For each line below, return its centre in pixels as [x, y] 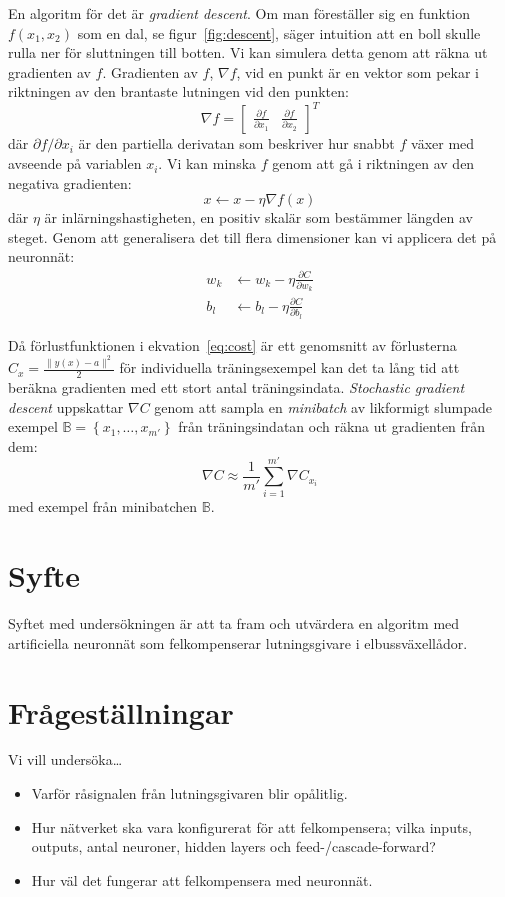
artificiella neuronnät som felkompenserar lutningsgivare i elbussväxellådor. [238, 642]
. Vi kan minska [207, 163]
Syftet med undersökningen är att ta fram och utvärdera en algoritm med [234, 623]
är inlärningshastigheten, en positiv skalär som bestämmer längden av [258, 217]
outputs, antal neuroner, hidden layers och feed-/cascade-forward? [233, 846]
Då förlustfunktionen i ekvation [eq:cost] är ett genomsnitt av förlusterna [232, 344]
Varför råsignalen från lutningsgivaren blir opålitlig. [189, 793]
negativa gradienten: [70, 182]
